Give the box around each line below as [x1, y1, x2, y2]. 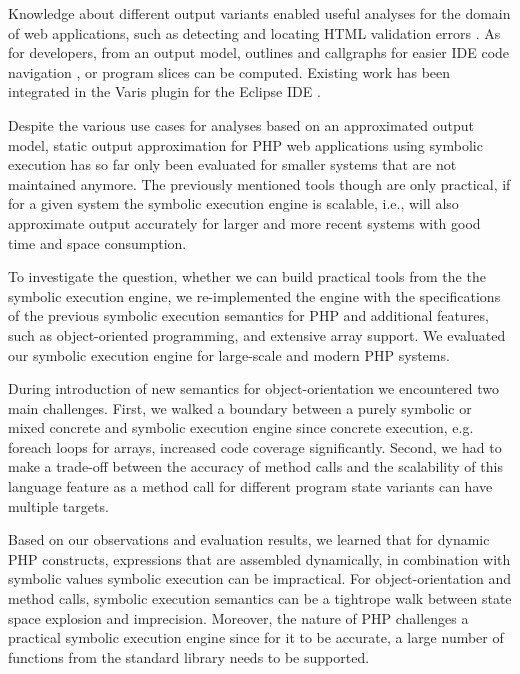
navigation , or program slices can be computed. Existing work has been [8, 61, 451, 82]
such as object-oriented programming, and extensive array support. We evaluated [8, 324, 506, 345]
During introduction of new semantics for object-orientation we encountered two [8, 378, 499, 399]
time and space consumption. [8, 232, 187, 253]
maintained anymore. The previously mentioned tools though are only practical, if [8, 173, 511, 194]
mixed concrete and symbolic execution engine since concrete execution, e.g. [8, 417, 474, 438]
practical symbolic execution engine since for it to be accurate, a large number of [8, 627, 504, 648]
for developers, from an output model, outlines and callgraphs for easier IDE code [8, 42, 510, 63]
